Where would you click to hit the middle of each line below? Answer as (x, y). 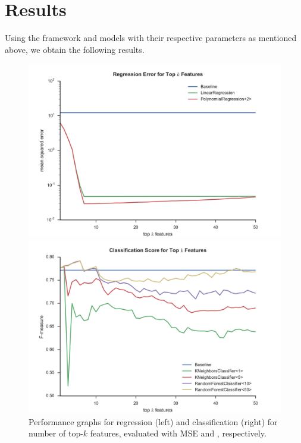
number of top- (56, 433)
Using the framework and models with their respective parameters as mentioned (151, 38)
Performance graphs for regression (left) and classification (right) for (153, 421)
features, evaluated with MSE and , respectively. (178, 433)
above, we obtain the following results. (75, 49)
